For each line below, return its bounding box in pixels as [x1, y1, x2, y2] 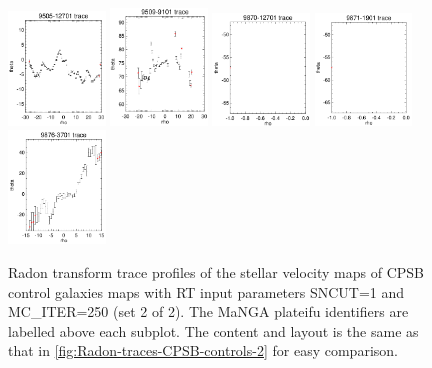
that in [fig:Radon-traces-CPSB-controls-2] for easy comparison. [8, 340, 398, 361]
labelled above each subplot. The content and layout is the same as [8, 320, 419, 341]
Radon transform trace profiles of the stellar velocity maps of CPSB [8, 262, 425, 283]
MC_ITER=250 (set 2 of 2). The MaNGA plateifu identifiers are [8, 301, 409, 322]
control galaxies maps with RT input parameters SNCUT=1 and [8, 281, 405, 302]
